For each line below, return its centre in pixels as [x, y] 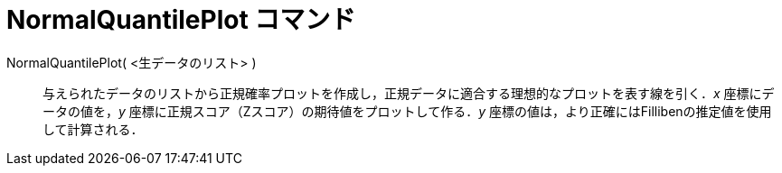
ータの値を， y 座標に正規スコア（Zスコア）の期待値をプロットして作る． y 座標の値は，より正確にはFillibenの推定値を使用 [407, 111]
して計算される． [93, 129]
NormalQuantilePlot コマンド [181, 20]
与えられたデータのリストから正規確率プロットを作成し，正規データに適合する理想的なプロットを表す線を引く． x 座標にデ [409, 93]
